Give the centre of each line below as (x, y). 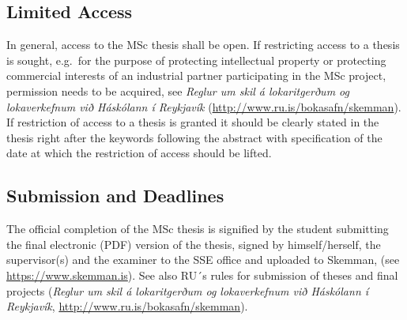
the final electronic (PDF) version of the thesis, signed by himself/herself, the (194, 244)
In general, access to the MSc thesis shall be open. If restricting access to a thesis (203, 45)
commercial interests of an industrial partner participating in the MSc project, (196, 75)
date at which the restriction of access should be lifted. (139, 153)
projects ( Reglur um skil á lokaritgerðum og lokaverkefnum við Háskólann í (188, 290)
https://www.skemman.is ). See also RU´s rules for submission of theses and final (202, 275)
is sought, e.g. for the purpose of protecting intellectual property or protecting (196, 60)
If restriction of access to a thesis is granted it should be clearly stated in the (193, 122)
